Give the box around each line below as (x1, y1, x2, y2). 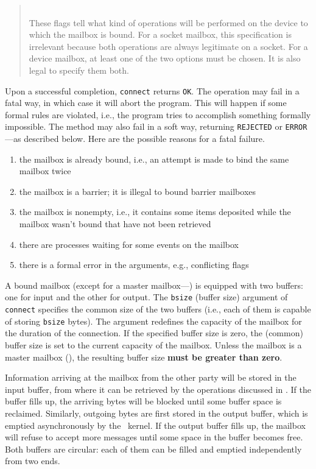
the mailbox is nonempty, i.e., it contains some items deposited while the (19, 205, 291, 218)
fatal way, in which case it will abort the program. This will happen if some (5, 96, 287, 109)
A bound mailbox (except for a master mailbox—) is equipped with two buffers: (5, 278, 303, 291)
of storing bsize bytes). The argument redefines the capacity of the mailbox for (5, 314, 302, 327)
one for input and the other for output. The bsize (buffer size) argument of (5, 291, 288, 303)
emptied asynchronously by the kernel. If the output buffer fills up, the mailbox (5, 418, 306, 431)
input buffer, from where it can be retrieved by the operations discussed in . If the (5, 383, 311, 395)
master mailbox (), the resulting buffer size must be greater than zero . (5, 350, 283, 363)
